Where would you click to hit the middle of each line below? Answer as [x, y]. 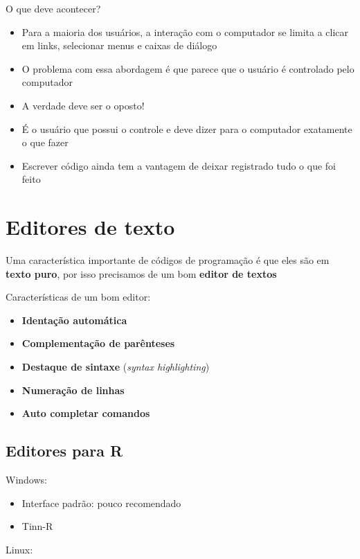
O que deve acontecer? [53, 8]
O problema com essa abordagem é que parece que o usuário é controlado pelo [188, 68]
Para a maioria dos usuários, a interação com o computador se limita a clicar [185, 32]
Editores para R [64, 451]
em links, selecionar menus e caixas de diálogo [119, 45]
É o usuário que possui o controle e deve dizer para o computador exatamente [187, 128]
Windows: [26, 480]
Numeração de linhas [73, 390]
